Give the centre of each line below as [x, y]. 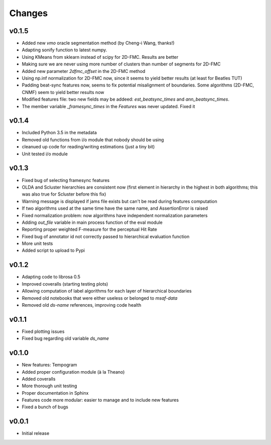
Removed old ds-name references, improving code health [82, 305]
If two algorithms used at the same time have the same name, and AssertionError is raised [115, 208]
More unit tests [37, 243]
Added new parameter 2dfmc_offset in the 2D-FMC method [84, 71]
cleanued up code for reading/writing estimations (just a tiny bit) [88, 147]
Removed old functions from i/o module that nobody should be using [93, 140]
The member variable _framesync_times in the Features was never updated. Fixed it [108, 106]
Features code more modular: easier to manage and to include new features [100, 400]
